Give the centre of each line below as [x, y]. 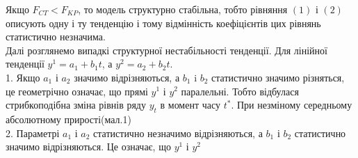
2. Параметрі [33, 133]
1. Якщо [23, 77]
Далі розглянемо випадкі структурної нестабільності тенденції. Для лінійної [166, 50]
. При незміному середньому [292, 105]
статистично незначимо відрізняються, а [178, 133]
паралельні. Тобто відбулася [240, 91]
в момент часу [190, 105]
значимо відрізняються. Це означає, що [88, 147]
